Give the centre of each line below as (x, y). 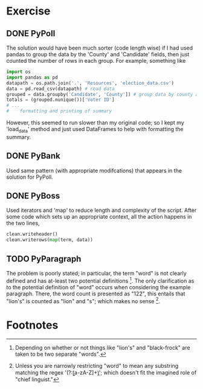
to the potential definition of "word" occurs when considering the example (98, 287)
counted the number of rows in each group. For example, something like (96, 61)
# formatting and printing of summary (59, 111)
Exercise (28, 11)
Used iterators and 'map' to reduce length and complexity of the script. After (101, 210)
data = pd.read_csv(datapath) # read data (60, 89)
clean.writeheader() (32, 234)
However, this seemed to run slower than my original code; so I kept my (95, 123)
